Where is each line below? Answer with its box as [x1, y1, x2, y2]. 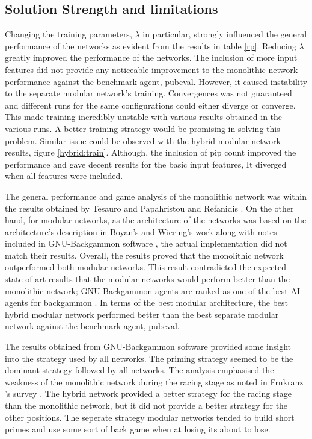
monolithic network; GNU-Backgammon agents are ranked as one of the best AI [5, 284, 300, 297]
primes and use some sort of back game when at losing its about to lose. [5, 423, 271, 435]
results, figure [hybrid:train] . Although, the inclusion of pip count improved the [5, 146, 296, 159]
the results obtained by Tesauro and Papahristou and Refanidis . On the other [5, 201, 294, 214]
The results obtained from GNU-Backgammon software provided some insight [5, 340, 292, 353]
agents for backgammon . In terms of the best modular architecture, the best [5, 296, 289, 309]
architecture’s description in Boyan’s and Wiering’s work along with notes [5, 225, 277, 238]
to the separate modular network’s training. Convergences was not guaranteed [5, 87, 292, 99]
